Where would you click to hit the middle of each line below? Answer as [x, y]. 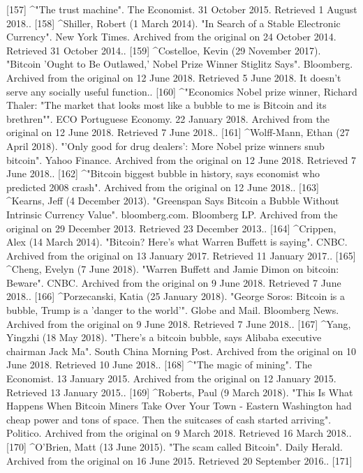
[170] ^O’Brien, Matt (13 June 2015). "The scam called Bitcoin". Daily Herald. [175, 446]
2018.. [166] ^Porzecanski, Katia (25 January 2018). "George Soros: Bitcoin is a [176, 296]
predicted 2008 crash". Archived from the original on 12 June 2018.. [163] [163, 187]
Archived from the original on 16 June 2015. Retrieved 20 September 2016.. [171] [179, 460]
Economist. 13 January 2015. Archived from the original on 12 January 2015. [171, 378]
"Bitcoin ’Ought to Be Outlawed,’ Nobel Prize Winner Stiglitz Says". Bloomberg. [180, 64]
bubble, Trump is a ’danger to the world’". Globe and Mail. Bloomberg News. [173, 310]
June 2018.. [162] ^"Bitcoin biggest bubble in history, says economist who [163, 173]
